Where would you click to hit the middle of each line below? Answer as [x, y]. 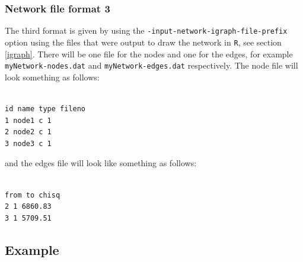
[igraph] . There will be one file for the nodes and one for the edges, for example [149, 54]
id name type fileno [45, 109]
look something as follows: [52, 77]
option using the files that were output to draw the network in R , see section [143, 42]
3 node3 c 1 [28, 143]
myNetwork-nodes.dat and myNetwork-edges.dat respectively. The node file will [151, 65]
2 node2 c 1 [28, 132]
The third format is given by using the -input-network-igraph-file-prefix [146, 30]
